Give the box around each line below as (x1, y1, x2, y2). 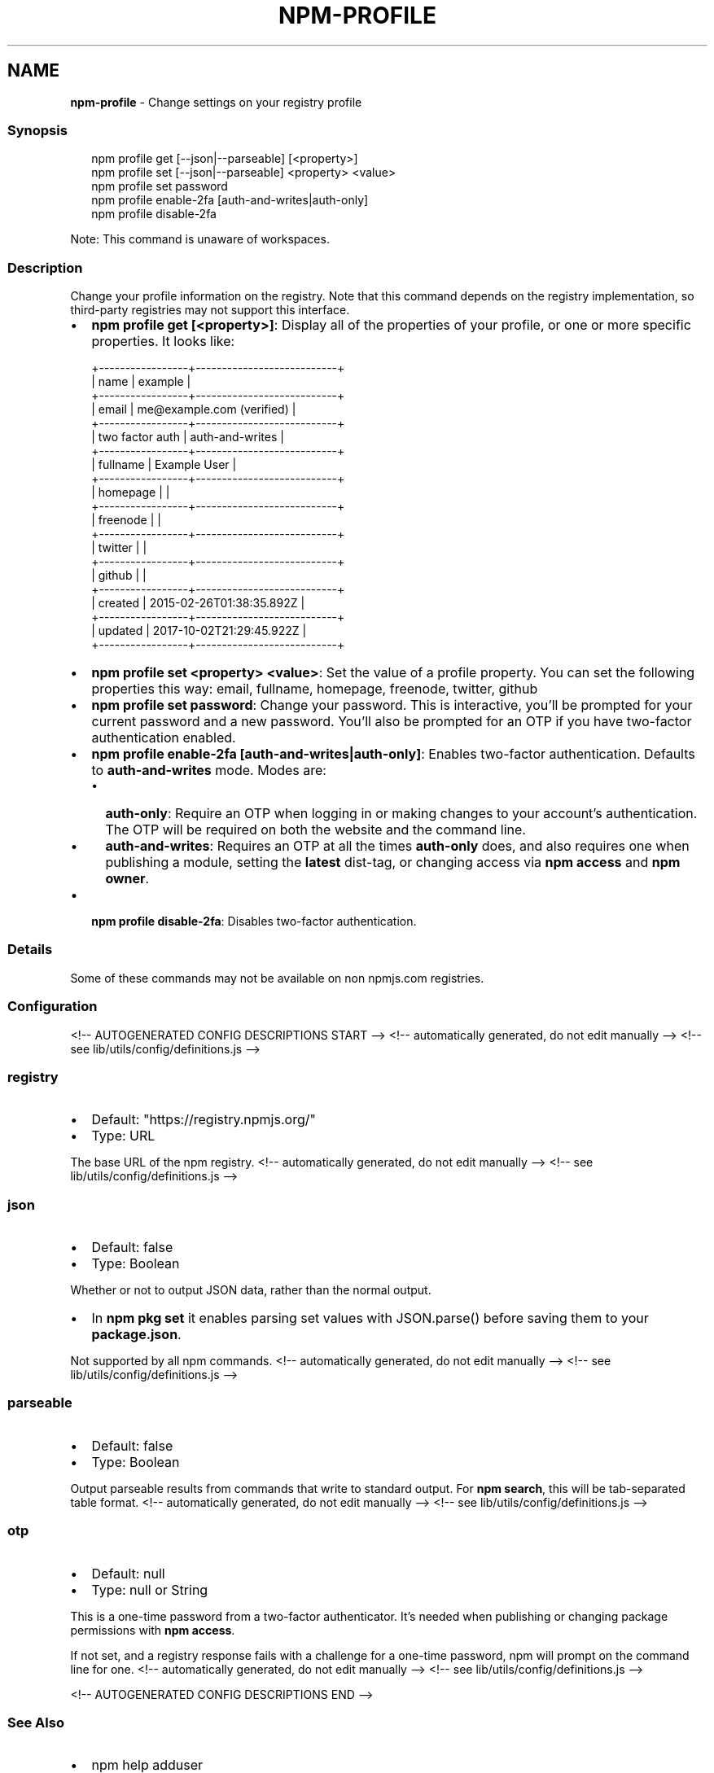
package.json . (91, 1326, 182, 1343)
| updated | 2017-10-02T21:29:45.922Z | (91, 624, 307, 638)
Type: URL (91, 1127, 156, 1145)
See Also (7, 1714, 64, 1731)
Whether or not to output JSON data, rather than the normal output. (70, 1283, 431, 1298)
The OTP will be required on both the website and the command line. (105, 821, 526, 838)
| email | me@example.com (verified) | (91, 402, 296, 417)
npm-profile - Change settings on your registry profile (70, 94, 362, 109)
